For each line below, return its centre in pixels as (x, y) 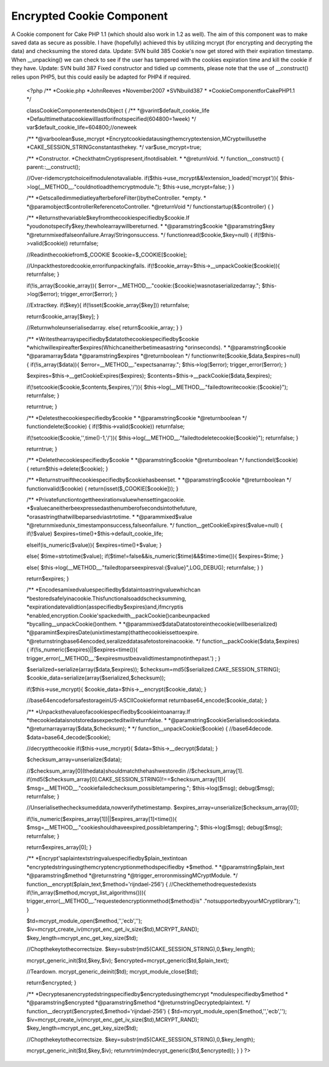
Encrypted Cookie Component (90, 16)
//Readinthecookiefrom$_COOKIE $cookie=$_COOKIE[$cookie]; (107, 255)
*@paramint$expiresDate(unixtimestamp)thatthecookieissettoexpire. (113, 632)
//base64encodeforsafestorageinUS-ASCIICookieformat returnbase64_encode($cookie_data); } (147, 700)
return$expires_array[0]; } (59, 847)
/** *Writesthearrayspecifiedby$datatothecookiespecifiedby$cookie (113, 339)
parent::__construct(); (53, 167)
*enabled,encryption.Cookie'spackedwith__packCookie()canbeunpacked (118, 615)
